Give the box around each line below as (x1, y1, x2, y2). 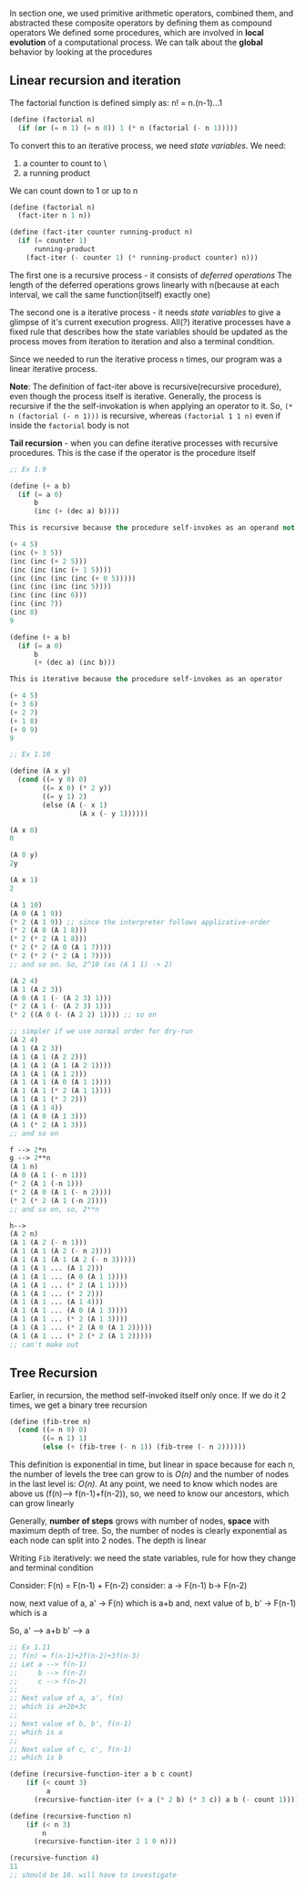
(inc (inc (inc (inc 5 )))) (9, 582, 112, 592)
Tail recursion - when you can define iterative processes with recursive (9, 438, 279, 449)
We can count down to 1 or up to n (9, 185, 138, 195)
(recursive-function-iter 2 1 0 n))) (33, 1837, 178, 1846)
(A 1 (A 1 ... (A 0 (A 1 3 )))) (9, 1306, 128, 1315)
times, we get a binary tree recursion (9, 1399, 148, 1410)
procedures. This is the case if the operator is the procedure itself (9, 447, 257, 458)
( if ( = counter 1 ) (17, 237, 88, 246)
